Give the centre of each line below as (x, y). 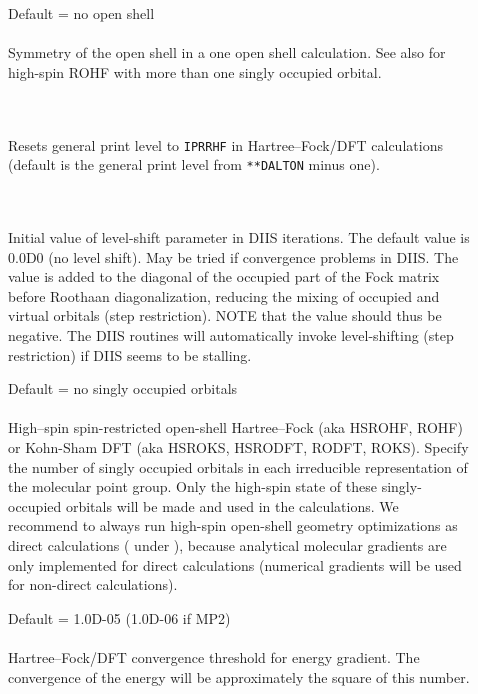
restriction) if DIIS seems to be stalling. (130, 354)
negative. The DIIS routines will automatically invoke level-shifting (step (231, 335)
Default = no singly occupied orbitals (123, 388)
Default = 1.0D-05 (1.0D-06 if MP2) (119, 617)
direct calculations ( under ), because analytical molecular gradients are (227, 544)
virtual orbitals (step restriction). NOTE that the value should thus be (225, 315)
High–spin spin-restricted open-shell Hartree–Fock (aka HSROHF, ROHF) (235, 427)
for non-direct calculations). (93, 584)
